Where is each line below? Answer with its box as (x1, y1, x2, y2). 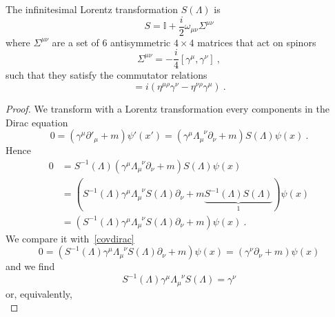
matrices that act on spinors (197, 35, 316, 49)
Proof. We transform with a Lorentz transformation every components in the (6, 101, 329, 115)
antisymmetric (110, 35, 171, 49)
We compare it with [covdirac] (6, 231, 134, 245)
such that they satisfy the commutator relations (6, 68, 207, 82)
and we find (6, 259, 55, 273)
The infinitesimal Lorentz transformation (6, 2, 179, 16)
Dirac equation (6, 115, 68, 129)
